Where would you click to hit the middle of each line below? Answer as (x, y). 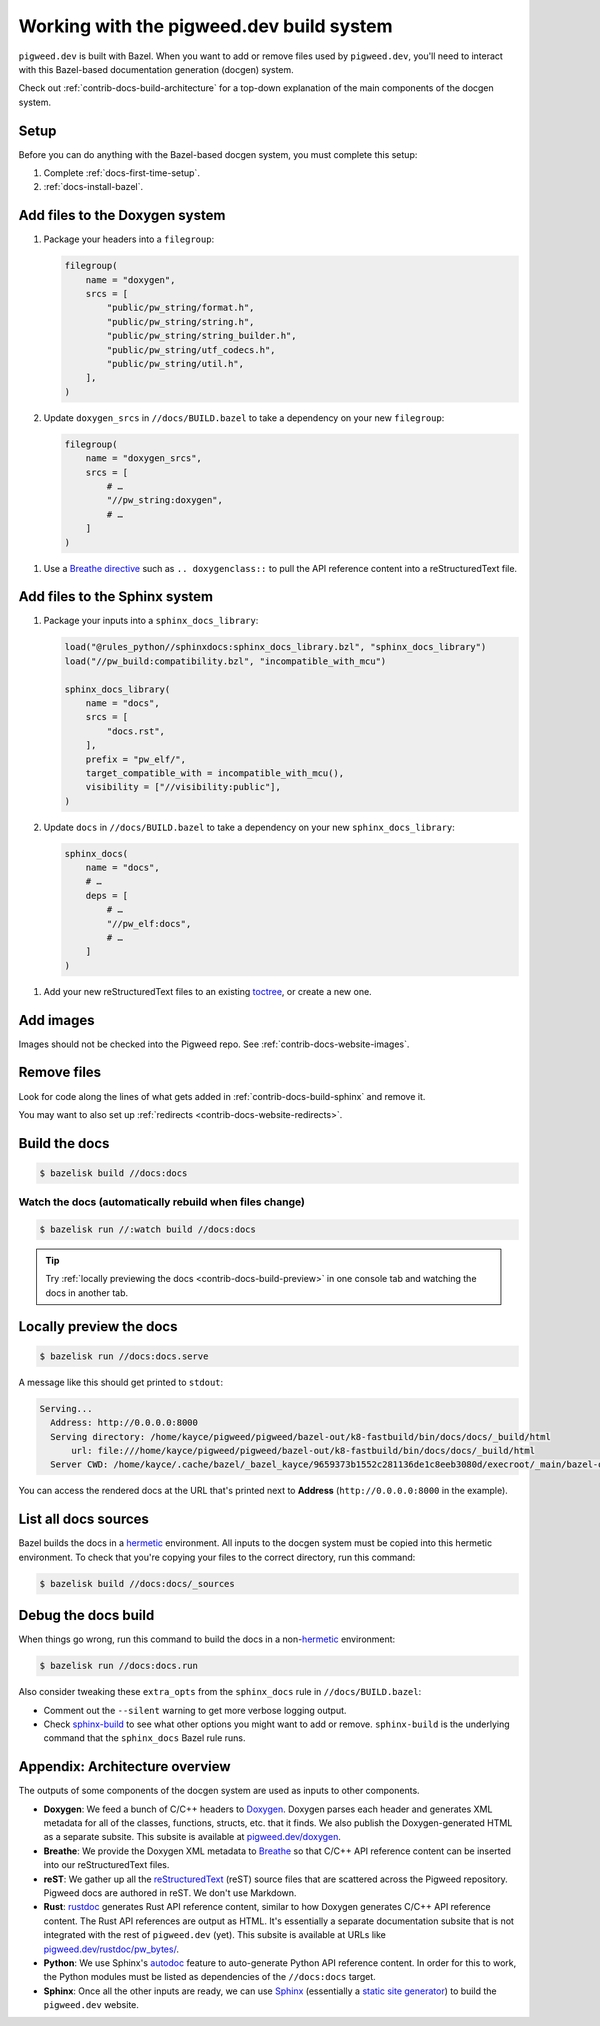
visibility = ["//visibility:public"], (183, 787)
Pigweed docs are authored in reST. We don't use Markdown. (170, 1892)
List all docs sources (84, 1519)
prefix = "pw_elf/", (136, 759)
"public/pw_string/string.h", (180, 321)
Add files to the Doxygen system (122, 215)
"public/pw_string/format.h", (180, 308)
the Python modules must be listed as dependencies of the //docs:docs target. (210, 1977)
